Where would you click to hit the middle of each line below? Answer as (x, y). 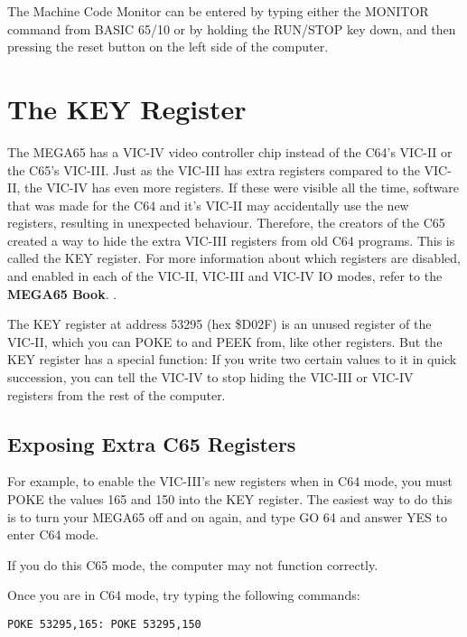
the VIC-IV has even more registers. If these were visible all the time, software (242, 187)
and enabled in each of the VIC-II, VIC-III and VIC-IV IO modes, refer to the (225, 276)
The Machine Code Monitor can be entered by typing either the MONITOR (218, 11)
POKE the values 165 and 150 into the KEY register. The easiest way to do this (230, 499)
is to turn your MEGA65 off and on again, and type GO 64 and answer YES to (228, 516)
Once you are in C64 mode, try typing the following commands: (184, 595)
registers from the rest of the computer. (117, 394)
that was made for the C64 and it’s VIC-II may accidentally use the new (208, 205)
